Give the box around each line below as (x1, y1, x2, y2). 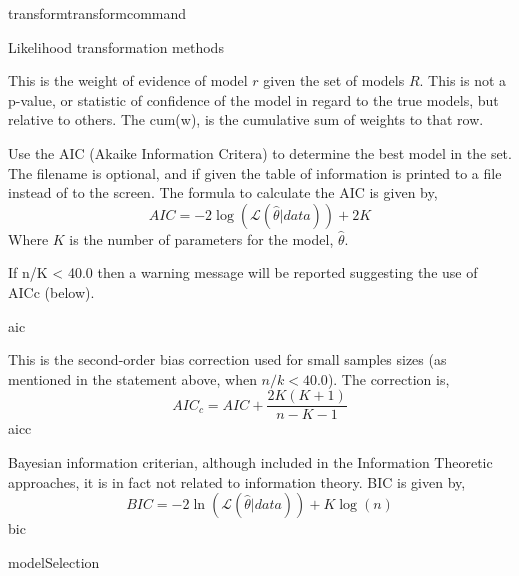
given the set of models (263, 70, 405, 91)
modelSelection (8, 551, 100, 572)
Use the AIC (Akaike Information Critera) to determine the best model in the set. (8, 142, 512, 163)
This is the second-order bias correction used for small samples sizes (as (8, 349, 447, 370)
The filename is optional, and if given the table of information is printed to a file (8, 162, 502, 183)
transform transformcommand (8, 3, 187, 23)
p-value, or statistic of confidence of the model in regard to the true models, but (8, 89, 499, 110)
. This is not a (419, 70, 507, 91)
